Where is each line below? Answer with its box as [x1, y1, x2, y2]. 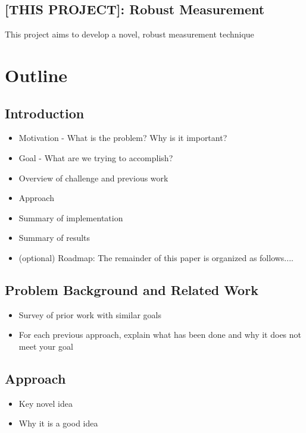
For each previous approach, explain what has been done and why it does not [18, 328, 302, 341]
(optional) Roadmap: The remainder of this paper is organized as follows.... [18, 251, 293, 263]
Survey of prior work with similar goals [18, 308, 161, 321]
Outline [5, 62, 68, 87]
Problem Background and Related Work [5, 280, 258, 299]
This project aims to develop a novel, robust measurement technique [5, 28, 254, 40]
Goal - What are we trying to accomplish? [18, 151, 173, 164]
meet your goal [18, 340, 73, 352]
